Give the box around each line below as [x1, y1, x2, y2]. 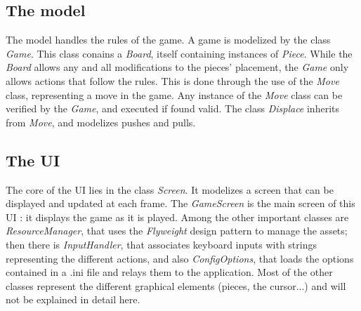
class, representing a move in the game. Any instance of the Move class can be [6, 87, 343, 102]
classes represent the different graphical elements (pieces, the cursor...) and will [6, 278, 346, 293]
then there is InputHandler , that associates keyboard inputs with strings [6, 237, 317, 251]
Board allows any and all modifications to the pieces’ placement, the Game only [6, 60, 349, 74]
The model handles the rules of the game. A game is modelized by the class [6, 32, 331, 47]
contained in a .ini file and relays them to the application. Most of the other [6, 265, 333, 279]
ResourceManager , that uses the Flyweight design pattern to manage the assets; [6, 223, 348, 238]
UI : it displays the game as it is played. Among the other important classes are [6, 209, 349, 224]
